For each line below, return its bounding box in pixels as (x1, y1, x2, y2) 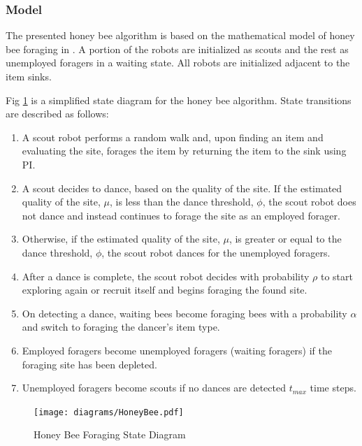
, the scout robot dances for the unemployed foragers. (101, 245, 331, 259)
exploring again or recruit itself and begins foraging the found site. (22, 282, 307, 297)
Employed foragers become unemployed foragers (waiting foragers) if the (22, 343, 333, 357)
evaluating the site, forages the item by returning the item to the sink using (22, 143, 347, 158)
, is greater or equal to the (229, 231, 342, 246)
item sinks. (6, 69, 52, 83)
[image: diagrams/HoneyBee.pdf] (34, 407, 184, 417)
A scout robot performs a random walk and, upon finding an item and (22, 129, 324, 144)
